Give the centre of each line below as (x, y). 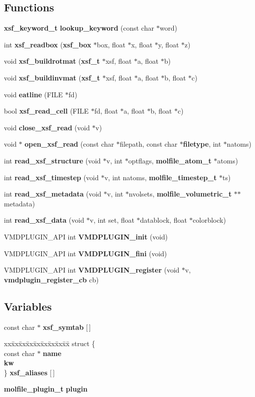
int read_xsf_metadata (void (53, 194)
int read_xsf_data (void (44, 220)
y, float (169, 44)
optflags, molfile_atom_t (170, 160)
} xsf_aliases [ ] (30, 372)
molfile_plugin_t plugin (46, 389)
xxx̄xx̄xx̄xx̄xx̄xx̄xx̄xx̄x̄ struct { (50, 343)
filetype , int (202, 144)
